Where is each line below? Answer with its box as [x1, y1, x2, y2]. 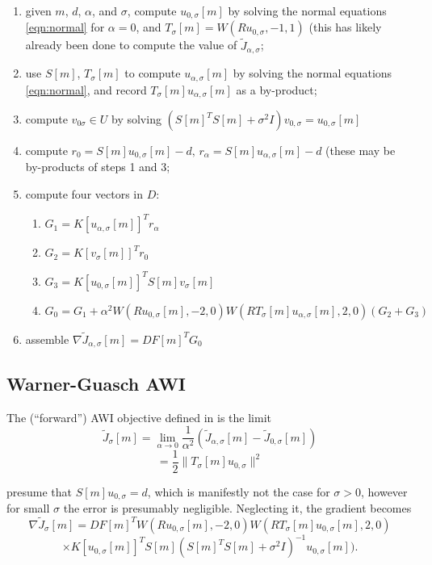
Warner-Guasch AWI [6, 370, 187, 395]
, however [360, 483, 408, 500]
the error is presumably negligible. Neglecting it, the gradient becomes [63, 500, 412, 517]
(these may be [325, 142, 396, 159]
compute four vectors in [25, 186, 144, 203]
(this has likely [308, 19, 382, 36]
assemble [25, 330, 69, 347]
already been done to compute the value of [25, 36, 237, 53]
